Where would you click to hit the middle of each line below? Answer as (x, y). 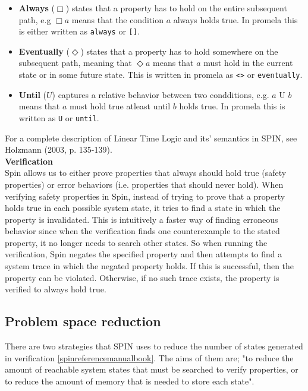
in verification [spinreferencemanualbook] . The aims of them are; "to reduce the (149, 357)
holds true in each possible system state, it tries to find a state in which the (143, 208)
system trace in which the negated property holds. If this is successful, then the (150, 266)
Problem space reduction (83, 321)
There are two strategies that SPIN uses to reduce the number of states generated (154, 346)
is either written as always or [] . (79, 31)
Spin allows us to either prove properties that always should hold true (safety (146, 173)
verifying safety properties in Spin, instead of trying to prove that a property (145, 196)
